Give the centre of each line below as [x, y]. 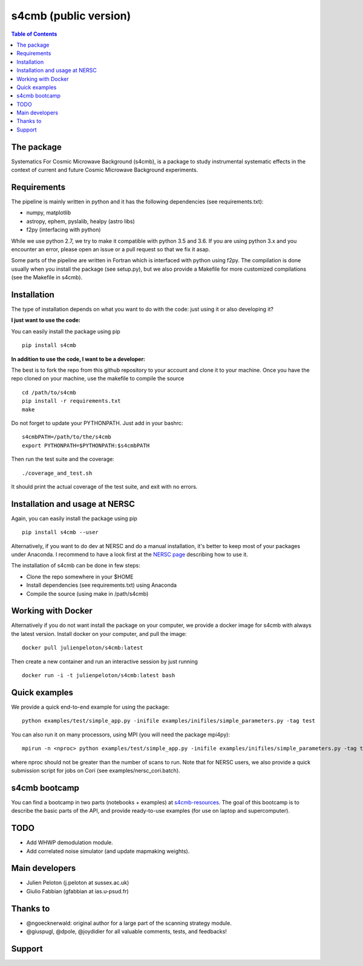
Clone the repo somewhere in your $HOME [80, 577]
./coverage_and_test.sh [57, 473]
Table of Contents [34, 34]
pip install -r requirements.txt [71, 401]
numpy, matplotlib [49, 213]
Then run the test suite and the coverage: [63, 459]
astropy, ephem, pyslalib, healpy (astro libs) [81, 221]
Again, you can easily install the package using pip [74, 518]
